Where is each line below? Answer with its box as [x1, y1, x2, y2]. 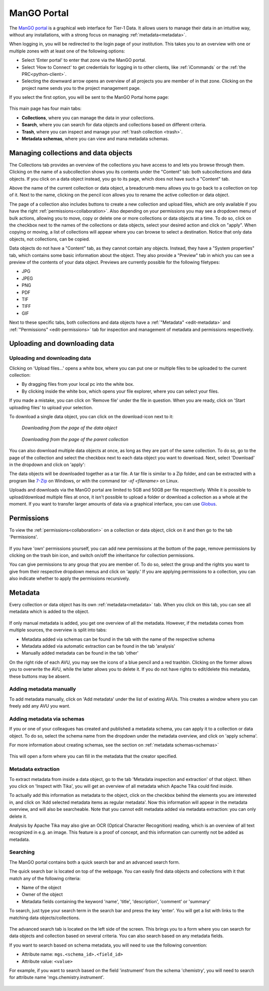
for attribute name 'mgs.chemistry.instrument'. [9, 975, 105, 981]
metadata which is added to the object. [9, 609, 90, 615]
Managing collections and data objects [9, 149, 133, 157]
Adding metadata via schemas [9, 715, 85, 722]
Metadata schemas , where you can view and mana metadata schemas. [21, 136, 169, 142]
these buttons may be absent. [9, 673, 71, 679]
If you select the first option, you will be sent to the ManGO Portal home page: [9, 94, 169, 100]
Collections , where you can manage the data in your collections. [21, 115, 154, 121]
